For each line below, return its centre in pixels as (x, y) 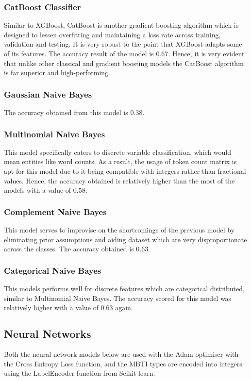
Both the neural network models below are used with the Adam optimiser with (121, 354)
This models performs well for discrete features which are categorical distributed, (124, 288)
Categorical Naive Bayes (53, 270)
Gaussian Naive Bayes (48, 94)
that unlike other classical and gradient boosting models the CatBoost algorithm (124, 63)
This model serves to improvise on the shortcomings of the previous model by (119, 230)
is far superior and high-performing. (57, 73)
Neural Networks (48, 334)
